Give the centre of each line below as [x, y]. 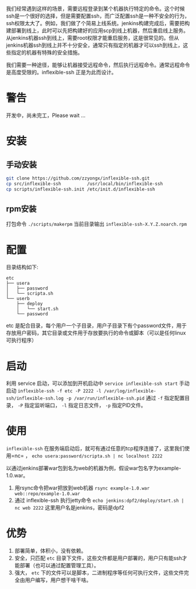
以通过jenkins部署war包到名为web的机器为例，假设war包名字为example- [94, 468]
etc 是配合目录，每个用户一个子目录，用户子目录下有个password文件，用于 [97, 326]
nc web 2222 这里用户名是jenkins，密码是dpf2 [69, 508]
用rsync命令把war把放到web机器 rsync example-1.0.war [82, 488]
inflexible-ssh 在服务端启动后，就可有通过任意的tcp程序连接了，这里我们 [95, 449]
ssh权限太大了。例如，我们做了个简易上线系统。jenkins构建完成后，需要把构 [98, 23]
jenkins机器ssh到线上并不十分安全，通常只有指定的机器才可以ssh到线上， [94, 45]
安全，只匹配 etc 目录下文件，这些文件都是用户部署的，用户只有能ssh [98, 558]
